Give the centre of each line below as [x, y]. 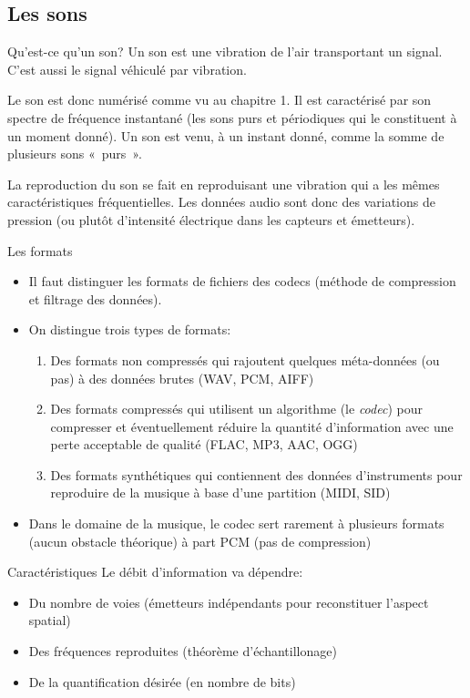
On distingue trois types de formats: [130, 329]
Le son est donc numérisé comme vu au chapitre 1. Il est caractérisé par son [220, 100]
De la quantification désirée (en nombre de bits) [162, 681]
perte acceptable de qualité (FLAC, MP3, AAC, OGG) [204, 444]
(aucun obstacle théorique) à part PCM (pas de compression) [200, 541]
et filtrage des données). [95, 298]
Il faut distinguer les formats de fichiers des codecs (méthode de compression [242, 281]
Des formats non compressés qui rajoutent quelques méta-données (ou [245, 359]
